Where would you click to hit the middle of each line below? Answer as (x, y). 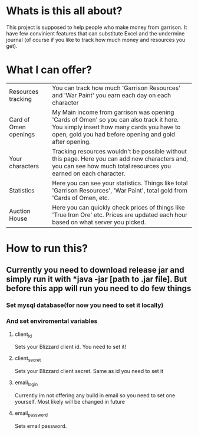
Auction (20, 211)
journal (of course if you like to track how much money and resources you (96, 40)
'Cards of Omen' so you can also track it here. (115, 119)
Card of (20, 119)
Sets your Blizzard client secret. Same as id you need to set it (89, 371)
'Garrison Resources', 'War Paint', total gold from (120, 190)
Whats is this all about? (64, 11)
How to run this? (47, 248)
